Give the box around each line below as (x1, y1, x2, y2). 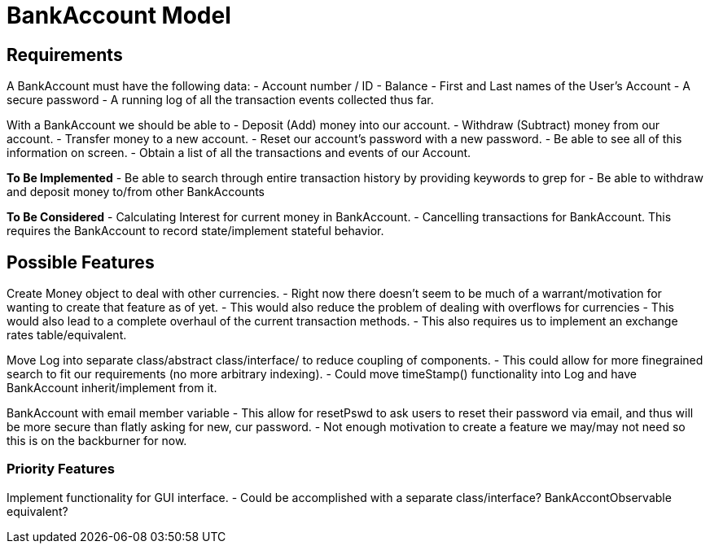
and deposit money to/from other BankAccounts (7, 185, 265, 199)
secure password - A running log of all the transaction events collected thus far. (7, 93, 434, 107)
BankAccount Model (7, 2, 231, 29)
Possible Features (7, 251, 155, 273)
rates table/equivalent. (7, 328, 127, 343)
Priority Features (7, 461, 115, 478)
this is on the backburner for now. (7, 434, 187, 448)
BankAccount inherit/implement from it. (7, 381, 217, 395)
